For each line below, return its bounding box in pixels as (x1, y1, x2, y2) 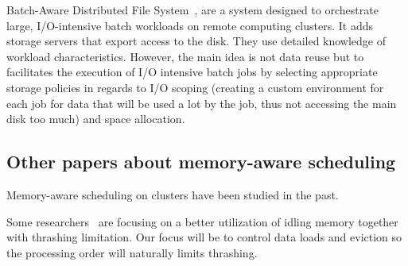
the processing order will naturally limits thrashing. (6, 244, 258, 260)
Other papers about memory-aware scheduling (6, 149, 396, 174)
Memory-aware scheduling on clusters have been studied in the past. (6, 186, 339, 202)
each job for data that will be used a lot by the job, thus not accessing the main (6, 94, 397, 111)
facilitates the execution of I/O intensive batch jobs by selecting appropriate (6, 64, 378, 80)
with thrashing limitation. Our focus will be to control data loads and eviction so (6, 229, 402, 245)
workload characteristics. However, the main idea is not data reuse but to (6, 48, 364, 64)
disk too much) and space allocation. (6, 110, 185, 127)
